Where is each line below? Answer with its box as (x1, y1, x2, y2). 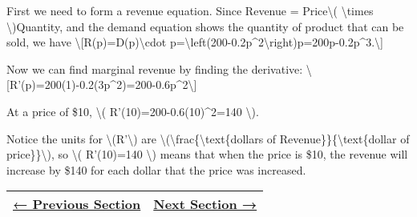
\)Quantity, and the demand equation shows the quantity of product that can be (6, 18, 404, 34)
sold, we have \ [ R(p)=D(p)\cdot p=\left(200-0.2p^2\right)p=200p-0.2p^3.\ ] (6, 34, 384, 50)
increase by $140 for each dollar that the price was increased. (6, 161, 306, 178)
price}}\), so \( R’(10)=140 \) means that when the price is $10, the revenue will (6, 146, 408, 163)
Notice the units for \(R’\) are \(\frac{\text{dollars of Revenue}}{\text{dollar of (6, 130, 410, 147)
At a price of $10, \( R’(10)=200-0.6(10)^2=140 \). (6, 102, 259, 119)
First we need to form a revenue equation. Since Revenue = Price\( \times (6, 2, 374, 18)
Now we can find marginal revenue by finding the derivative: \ (6, 60, 312, 77)
